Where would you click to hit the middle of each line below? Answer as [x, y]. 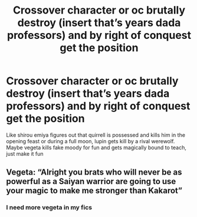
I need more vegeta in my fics [49, 208]
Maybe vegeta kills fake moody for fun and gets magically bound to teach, [96, 147]
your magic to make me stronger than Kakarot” [94, 191]
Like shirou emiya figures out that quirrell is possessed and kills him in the [96, 135]
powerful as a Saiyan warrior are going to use [91, 181]
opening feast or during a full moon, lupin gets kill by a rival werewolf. [91, 141]
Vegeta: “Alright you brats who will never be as [94, 172]
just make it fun [25, 153]
